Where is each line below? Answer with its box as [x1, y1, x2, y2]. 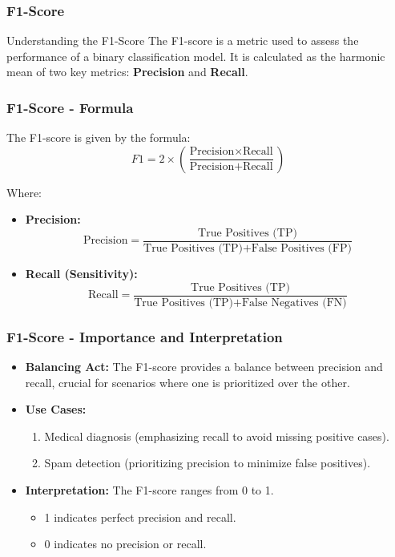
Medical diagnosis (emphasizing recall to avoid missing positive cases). [44, 427, 389, 444]
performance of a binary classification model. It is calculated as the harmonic [6, 47, 385, 64]
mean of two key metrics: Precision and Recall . [6, 63, 248, 80]
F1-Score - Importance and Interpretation [6, 326, 283, 346]
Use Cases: [25, 401, 87, 418]
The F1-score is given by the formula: [6, 129, 191, 146]
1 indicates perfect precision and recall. [44, 508, 236, 525]
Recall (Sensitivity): [25, 265, 138, 282]
